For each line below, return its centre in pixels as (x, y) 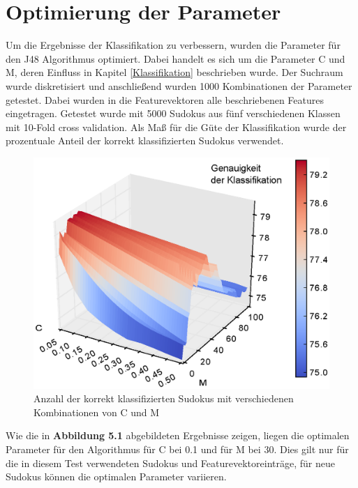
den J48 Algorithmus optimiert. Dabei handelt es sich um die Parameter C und (176, 58)
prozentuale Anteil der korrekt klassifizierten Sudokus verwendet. (145, 140)
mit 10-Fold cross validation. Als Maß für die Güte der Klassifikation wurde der (176, 127)
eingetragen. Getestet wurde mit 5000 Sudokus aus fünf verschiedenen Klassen (173, 113)
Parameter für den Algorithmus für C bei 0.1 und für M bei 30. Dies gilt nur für (177, 449)
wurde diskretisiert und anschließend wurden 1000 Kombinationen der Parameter (179, 85)
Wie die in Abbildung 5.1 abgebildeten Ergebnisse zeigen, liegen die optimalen (178, 435)
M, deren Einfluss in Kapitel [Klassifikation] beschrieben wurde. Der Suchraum (174, 72)
